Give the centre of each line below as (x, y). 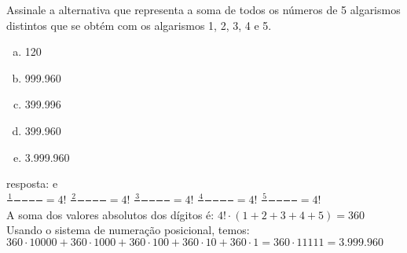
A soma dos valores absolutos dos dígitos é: (110, 214)
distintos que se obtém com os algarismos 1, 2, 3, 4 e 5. (139, 25)
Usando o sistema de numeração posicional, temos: (128, 230)
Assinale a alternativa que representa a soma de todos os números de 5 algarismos (203, 9)
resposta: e (32, 183)
